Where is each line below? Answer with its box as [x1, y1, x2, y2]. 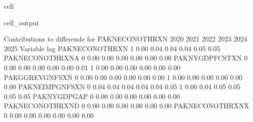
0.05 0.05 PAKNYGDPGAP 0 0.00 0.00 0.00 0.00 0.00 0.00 [4, 91, 180, 101]
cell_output [4, 17, 39, 27]
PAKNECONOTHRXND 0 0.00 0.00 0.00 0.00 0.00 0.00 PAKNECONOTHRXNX [4, 101, 250, 111]
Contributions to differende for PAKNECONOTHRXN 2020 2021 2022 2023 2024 [4, 34, 248, 44]
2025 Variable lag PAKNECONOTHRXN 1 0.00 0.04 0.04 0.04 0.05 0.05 [4, 43, 220, 53]
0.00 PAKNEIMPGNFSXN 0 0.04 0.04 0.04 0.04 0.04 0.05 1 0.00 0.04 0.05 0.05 [4, 81, 241, 92]
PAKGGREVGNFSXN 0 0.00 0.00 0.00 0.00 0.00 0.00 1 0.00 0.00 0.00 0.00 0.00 [4, 72, 243, 82]
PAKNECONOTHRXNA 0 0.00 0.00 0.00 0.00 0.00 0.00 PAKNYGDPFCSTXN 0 [4, 53, 248, 63]
